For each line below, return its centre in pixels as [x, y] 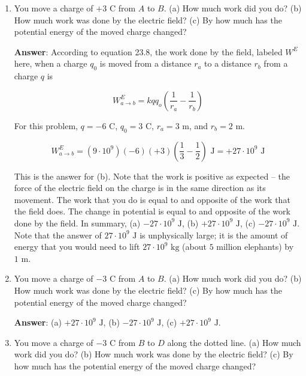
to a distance [228, 63]
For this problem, [46, 125]
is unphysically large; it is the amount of [214, 235]
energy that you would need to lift [77, 247]
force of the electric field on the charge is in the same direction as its [140, 188]
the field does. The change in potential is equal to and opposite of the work [152, 211]
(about [194, 247]
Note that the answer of [58, 235]
